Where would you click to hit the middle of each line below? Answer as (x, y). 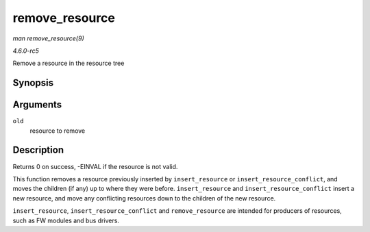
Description (38, 150)
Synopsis (33, 83)
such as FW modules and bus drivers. (66, 220)
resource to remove (58, 131)
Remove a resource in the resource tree (69, 63)
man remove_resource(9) (49, 38)
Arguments (37, 105)
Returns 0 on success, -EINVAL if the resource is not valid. (95, 166)
